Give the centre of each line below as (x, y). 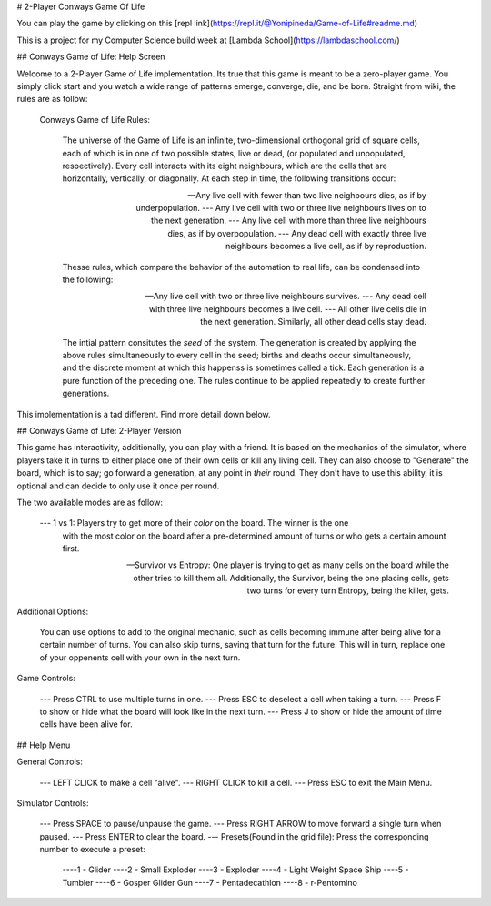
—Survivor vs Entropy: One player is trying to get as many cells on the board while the (288, 565)
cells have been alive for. (86, 724)
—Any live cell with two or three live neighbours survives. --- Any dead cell (286, 297)
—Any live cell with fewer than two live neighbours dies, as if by (307, 195)
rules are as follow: (52, 99)
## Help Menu (44, 745)
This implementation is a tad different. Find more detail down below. (144, 414)
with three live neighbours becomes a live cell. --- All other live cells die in (287, 308)
